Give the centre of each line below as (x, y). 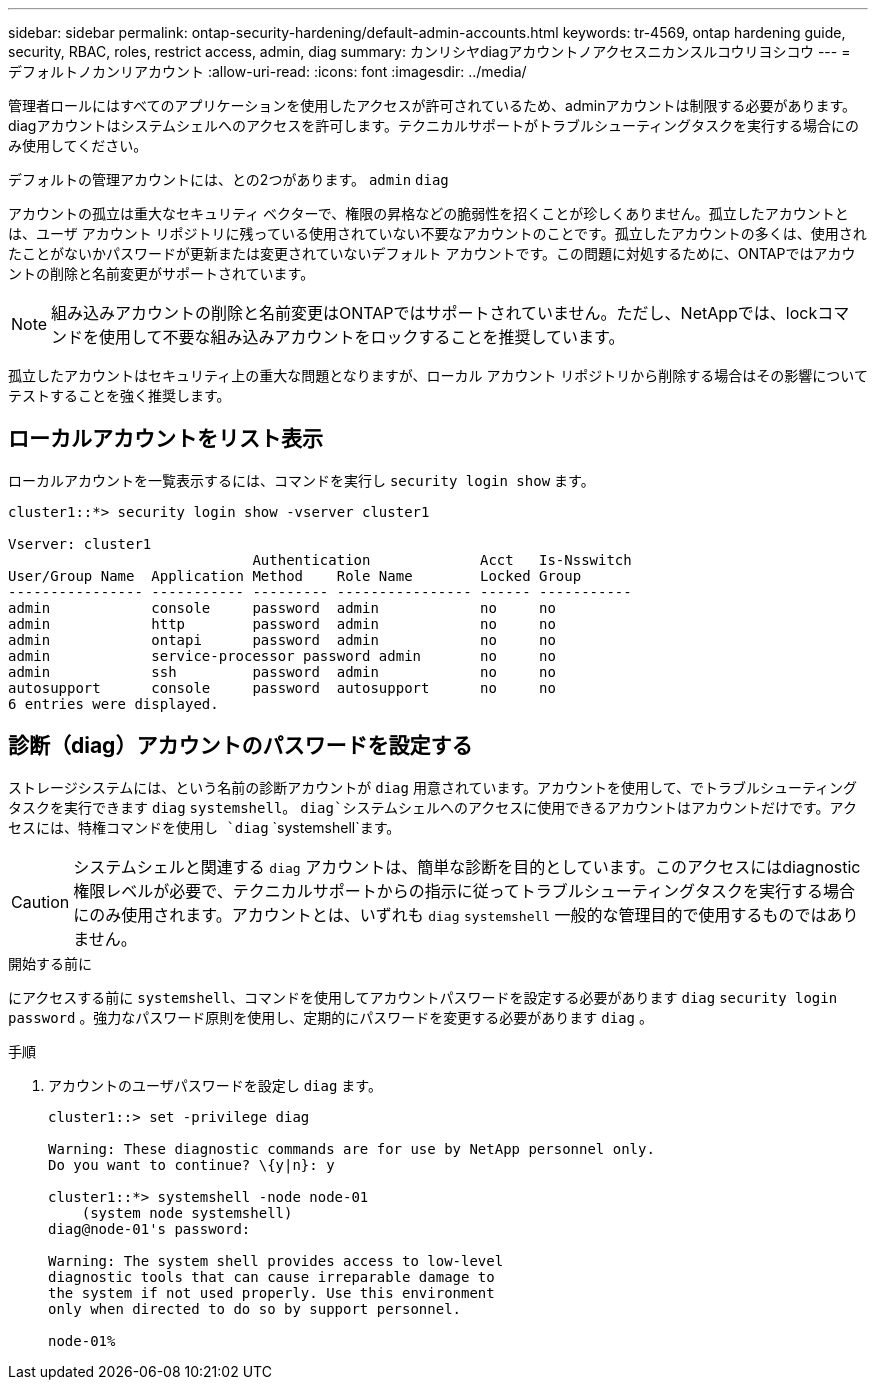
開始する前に (50, 963)
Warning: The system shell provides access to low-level (276, 1260)
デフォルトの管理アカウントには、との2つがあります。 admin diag (228, 179)
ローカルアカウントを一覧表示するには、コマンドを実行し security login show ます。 (301, 480)
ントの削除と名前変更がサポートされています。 (161, 273)
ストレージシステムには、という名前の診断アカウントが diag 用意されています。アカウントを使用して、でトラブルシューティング (433, 787)
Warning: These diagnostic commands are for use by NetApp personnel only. (351, 1148)
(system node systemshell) (187, 1212)
